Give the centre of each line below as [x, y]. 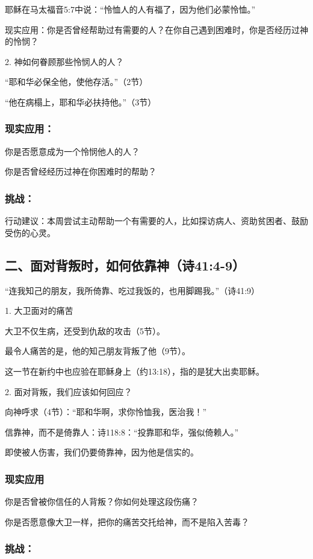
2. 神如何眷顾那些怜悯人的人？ [64, 61]
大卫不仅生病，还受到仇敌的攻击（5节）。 [85, 330]
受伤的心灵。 [30, 232]
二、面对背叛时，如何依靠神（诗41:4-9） [125, 265]
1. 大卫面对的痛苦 [39, 311]
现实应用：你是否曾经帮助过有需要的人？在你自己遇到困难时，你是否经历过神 [156, 29]
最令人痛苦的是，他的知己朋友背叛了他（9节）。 [98, 351]
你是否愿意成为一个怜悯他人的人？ [72, 151]
